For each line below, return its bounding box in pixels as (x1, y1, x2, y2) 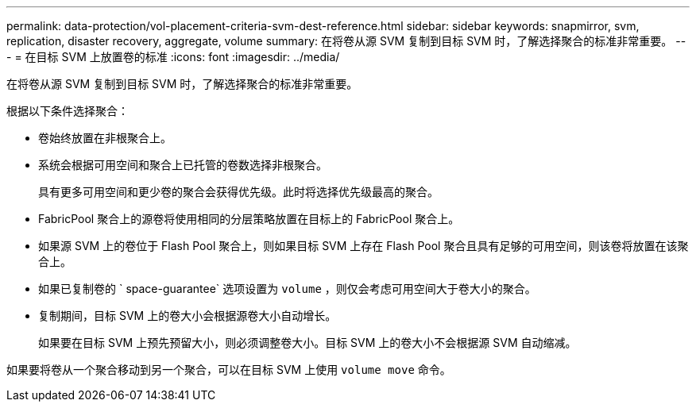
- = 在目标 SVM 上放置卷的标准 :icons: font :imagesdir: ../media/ (6, 50, 340, 64)
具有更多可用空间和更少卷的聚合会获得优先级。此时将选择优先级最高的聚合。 (38, 185, 439, 198)
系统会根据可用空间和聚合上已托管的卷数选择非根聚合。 (38, 158, 327, 171)
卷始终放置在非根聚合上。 (38, 131, 172, 144)
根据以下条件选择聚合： (6, 104, 129, 117)
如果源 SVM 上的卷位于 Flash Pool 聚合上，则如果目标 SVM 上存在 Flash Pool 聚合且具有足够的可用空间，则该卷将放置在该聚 (38, 239, 689, 252)
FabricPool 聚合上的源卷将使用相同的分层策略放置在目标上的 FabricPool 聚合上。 (38, 212, 460, 225)
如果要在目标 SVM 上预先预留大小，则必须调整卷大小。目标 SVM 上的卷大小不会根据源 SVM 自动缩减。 (38, 336, 577, 349)
